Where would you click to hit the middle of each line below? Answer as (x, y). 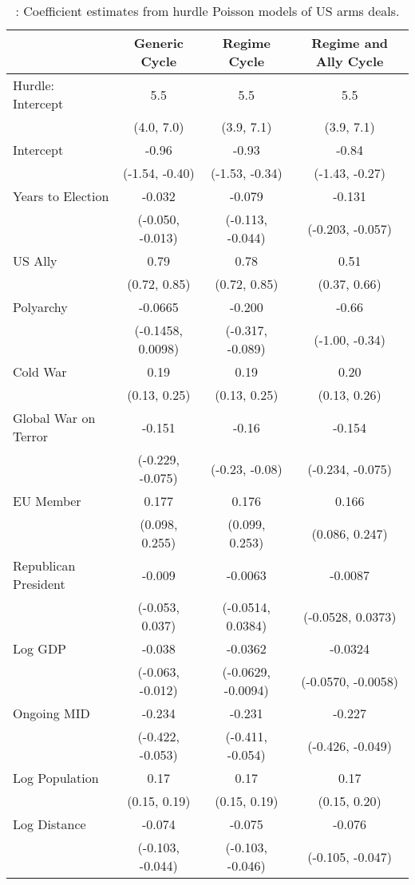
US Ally (35, 261)
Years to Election (61, 196)
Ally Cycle (350, 61)
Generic (159, 43)
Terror (31, 436)
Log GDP (40, 648)
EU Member (47, 501)
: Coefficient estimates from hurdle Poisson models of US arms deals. (207, 11)
